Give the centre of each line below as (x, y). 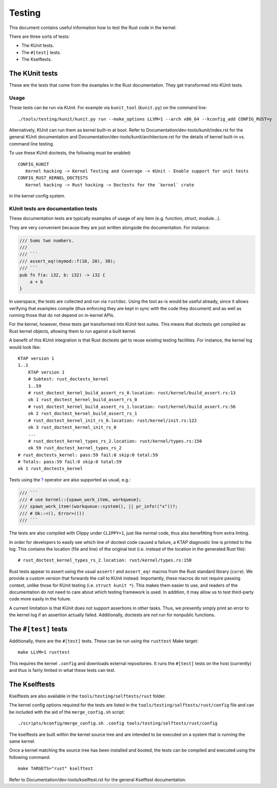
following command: (30, 757)
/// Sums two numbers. (47, 240)
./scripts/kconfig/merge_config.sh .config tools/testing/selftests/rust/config (118, 723)
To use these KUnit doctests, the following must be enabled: (70, 153)
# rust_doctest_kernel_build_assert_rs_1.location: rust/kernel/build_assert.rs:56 (132, 407)
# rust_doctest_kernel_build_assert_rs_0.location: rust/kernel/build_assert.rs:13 (132, 393)
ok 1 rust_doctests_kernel (50, 469)
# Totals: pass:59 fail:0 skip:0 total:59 (70, 462)
